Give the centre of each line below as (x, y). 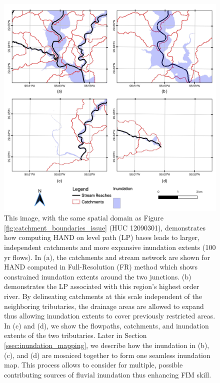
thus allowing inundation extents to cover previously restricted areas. (110, 316)
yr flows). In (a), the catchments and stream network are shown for (107, 257)
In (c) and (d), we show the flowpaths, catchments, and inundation (106, 325)
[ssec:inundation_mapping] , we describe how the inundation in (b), (107, 345)
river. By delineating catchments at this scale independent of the (103, 296)
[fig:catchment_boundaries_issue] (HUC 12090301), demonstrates (105, 227)
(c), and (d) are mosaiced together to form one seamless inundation (107, 355)
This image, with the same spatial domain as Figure (84, 218)
